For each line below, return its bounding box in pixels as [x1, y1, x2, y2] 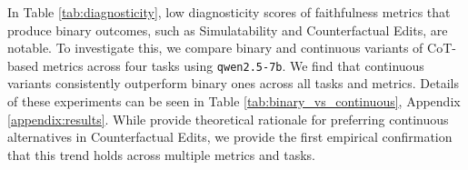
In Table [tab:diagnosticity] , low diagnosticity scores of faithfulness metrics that [7, 3, 451, 21]
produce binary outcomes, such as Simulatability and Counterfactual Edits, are [7, 20, 448, 39]
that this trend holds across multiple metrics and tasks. [7, 145, 315, 164]
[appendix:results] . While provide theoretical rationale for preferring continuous [7, 109, 449, 128]
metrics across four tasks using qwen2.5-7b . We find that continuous [42, 55, 424, 75]
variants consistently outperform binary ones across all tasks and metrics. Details [7, 74, 460, 93]
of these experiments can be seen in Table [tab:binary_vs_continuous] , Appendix [7, 92, 461, 111]
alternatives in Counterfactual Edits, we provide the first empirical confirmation [7, 127, 453, 146]
